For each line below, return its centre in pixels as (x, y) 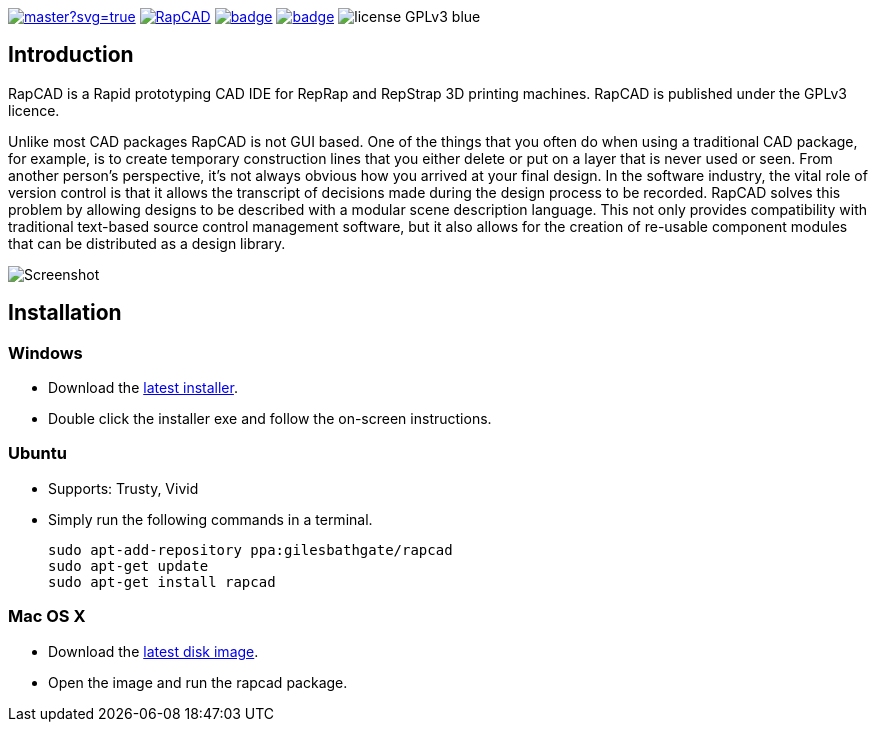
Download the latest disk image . (153, 651)
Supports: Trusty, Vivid (123, 488)
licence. (34, 110)
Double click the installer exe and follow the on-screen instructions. (270, 419)
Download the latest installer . (143, 388)
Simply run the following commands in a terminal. (210, 519)
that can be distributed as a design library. (147, 243)
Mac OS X (47, 616)
